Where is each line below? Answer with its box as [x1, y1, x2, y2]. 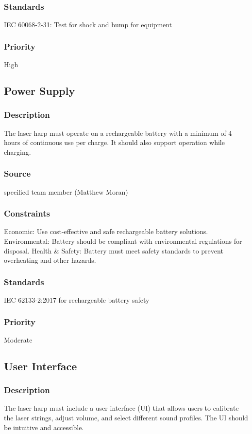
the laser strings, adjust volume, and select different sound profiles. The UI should [4, 413, 248, 423]
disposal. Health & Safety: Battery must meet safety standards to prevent [4, 245, 223, 255]
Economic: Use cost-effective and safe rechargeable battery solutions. [4, 226, 208, 236]
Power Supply [4, 83, 75, 98]
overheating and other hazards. [4, 255, 96, 265]
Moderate [4, 334, 33, 344]
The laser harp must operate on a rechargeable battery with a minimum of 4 [4, 127, 232, 138]
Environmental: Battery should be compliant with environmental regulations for [4, 236, 242, 246]
